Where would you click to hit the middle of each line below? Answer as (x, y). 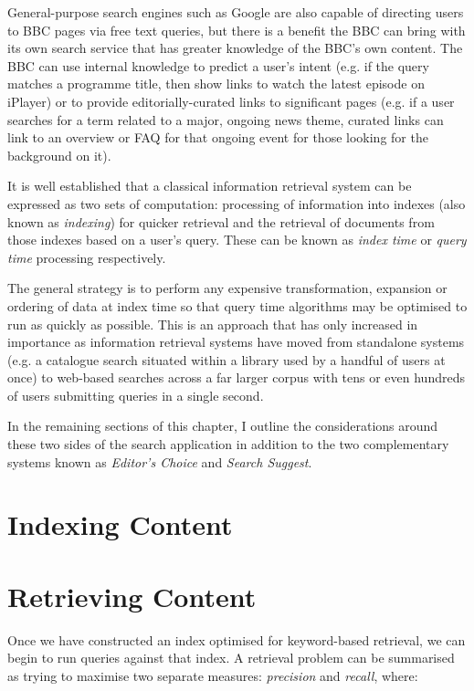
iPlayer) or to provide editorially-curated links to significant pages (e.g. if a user (231, 101)
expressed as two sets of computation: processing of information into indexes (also (237, 203)
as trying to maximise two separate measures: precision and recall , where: (213, 675)
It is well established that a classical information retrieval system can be (210, 186)
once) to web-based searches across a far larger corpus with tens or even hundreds (236, 377)
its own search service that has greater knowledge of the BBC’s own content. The (235, 48)
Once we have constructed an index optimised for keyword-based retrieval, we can (237, 639)
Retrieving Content (132, 596)
